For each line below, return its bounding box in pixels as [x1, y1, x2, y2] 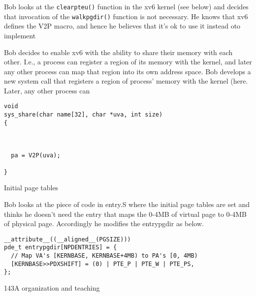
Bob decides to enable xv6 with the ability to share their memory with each [4, 47, 233, 57]
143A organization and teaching [4, 283, 100, 293]
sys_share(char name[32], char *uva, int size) [4, 111, 163, 118]
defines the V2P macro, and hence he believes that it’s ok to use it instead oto [4, 21, 241, 31]
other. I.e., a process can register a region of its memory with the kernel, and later [4, 57, 252, 67]
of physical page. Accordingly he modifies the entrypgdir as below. [4, 218, 204, 229]
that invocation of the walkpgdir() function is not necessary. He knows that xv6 [4, 11, 248, 21]
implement [4, 30, 36, 40]
